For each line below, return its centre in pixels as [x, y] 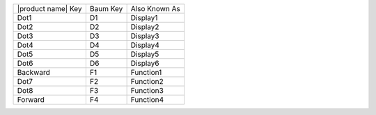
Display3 [145, 36]
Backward [33, 72]
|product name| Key [50, 9]
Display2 [145, 27]
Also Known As [156, 9]
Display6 [145, 63]
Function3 [147, 90]
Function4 [147, 99]
